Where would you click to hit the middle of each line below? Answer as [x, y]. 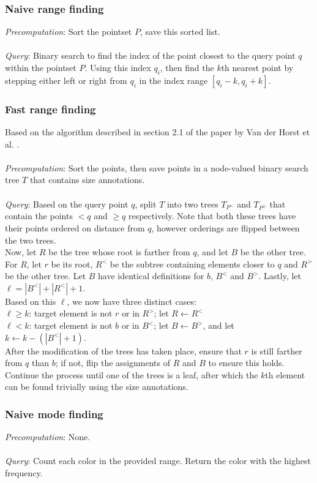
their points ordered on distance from [75, 227]
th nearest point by [257, 67]
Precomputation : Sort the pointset [69, 32]
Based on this [31, 301]
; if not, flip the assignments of [113, 363]
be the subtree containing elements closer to [192, 264]
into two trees [192, 204]
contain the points [39, 216]
